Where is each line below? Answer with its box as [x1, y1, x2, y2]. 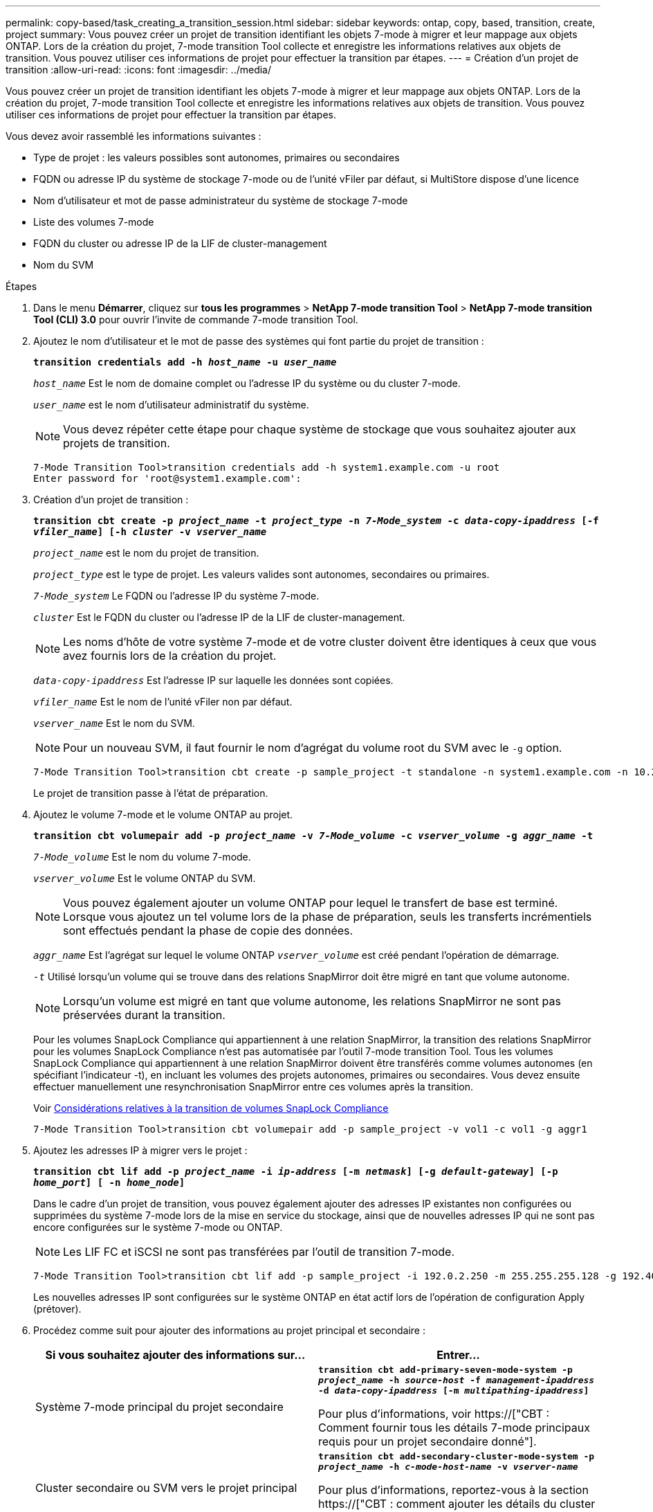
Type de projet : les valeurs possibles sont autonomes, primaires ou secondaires [33, 152, 400, 163]
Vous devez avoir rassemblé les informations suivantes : [6, 130, 261, 142]
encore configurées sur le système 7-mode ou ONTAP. [33, 1221, 283, 1233]
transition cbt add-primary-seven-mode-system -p [318, 1365, 573, 1375]
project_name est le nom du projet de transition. [33, 547, 259, 559]
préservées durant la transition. [63, 1008, 226, 1022]
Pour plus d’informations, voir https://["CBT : [318, 1407, 550, 1421]
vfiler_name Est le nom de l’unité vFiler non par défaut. [33, 696, 293, 708]
